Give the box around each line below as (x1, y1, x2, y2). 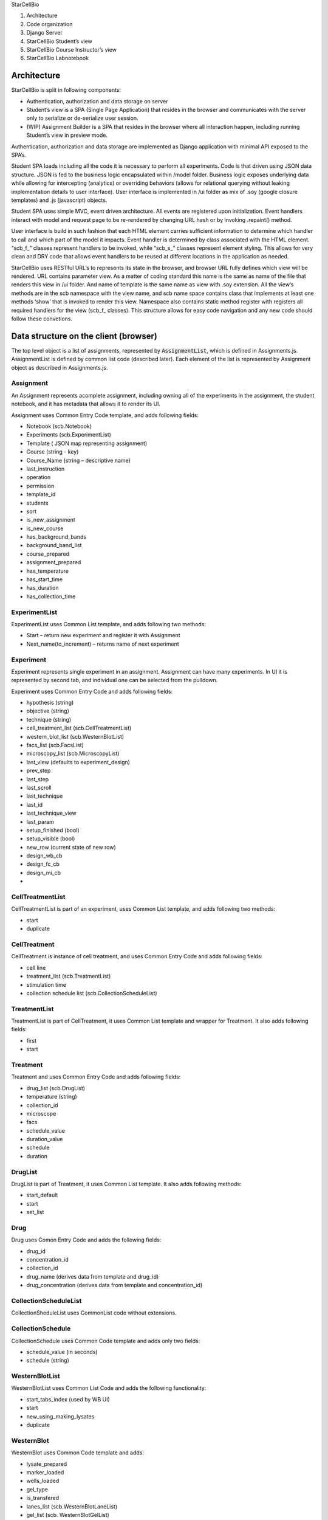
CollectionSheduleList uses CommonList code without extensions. (11, 1309, 177, 1316)
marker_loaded (26, 1468, 64, 1476)
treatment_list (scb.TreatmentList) (26, 973, 111, 980)
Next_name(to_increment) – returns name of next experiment (26, 640, 179, 648)
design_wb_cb (26, 852, 63, 860)
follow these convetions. (11, 315, 73, 322)
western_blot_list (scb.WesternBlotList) (26, 733, 125, 740)
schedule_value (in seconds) (26, 1348, 98, 1355)
